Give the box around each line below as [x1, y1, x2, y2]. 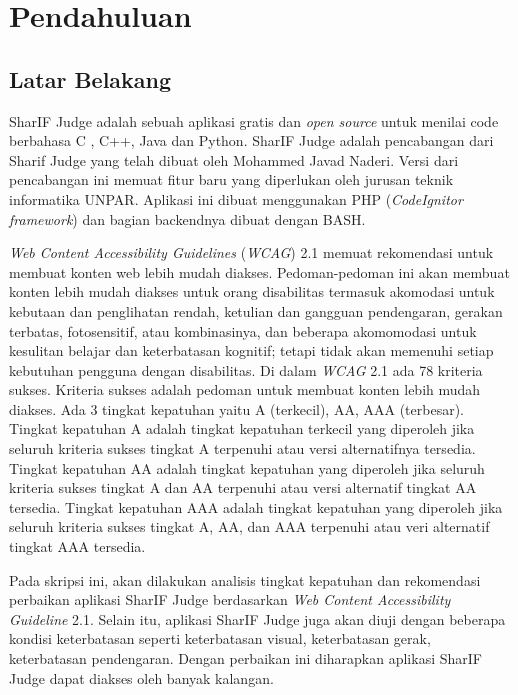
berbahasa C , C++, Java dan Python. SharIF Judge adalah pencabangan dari [9, 130, 494, 151]
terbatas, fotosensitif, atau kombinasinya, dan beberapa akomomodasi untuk [9, 320, 477, 341]
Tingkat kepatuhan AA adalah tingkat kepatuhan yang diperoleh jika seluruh [9, 457, 485, 478]
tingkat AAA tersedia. [9, 536, 146, 557]
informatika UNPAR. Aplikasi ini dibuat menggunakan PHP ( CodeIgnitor [9, 188, 463, 209]
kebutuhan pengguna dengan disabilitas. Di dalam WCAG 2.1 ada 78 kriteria [9, 359, 483, 380]
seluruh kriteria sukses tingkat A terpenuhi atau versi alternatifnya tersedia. [9, 438, 476, 459]
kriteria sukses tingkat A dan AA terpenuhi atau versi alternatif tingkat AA [9, 477, 477, 498]
